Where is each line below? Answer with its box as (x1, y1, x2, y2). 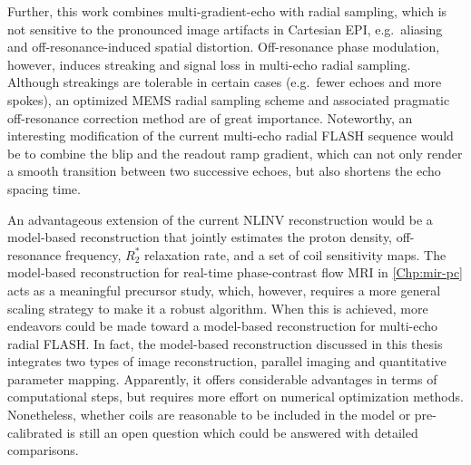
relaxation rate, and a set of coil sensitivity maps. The (144, 245, 446, 264)
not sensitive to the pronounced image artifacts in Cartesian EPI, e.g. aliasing (7, 19, 443, 38)
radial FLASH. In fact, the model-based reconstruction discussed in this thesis (7, 334, 443, 353)
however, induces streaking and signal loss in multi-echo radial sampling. (7, 54, 411, 73)
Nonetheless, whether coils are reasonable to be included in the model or (7, 405, 411, 424)
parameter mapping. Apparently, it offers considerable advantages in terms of (7, 369, 437, 388)
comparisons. (7, 441, 79, 460)
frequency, (64, 245, 122, 264)
